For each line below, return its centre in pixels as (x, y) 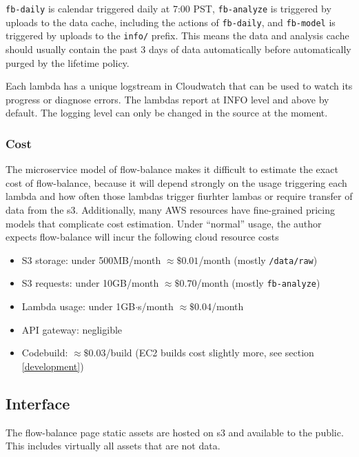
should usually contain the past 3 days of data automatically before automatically (178, 49)
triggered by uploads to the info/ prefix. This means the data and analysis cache (177, 35)
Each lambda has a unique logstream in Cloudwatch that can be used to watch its (179, 86)
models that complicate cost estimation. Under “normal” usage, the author (164, 223)
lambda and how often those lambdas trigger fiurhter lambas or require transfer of (179, 196)
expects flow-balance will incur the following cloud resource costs (142, 237)
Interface (38, 403)
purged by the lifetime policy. (68, 62)
